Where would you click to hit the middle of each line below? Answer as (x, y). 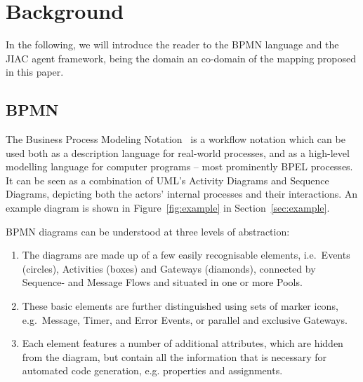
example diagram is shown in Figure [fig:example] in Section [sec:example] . (168, 208)
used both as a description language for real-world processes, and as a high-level (178, 152)
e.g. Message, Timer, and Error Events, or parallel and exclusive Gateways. (185, 319)
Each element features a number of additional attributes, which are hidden (183, 343)
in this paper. (35, 72)
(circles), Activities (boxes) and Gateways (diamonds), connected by (169, 268)
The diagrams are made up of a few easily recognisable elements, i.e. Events (186, 255)
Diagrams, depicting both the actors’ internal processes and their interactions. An (182, 194)
